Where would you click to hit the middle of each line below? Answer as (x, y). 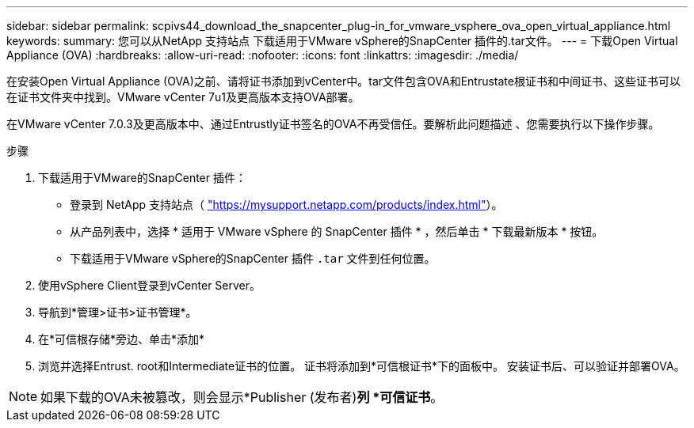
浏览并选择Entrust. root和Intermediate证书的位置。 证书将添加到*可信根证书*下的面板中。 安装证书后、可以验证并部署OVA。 (362, 366)
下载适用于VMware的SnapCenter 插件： (142, 178)
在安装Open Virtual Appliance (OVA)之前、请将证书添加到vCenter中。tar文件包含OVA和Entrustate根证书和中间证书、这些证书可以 (343, 81)
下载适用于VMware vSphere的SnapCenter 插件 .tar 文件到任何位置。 (253, 258)
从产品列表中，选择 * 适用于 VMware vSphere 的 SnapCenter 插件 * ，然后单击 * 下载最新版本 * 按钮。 (337, 231)
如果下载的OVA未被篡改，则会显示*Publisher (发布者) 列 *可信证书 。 (242, 397)
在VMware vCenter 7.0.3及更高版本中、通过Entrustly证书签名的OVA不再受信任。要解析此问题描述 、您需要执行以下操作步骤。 (333, 124)
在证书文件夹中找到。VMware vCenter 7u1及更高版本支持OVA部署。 (183, 97)
